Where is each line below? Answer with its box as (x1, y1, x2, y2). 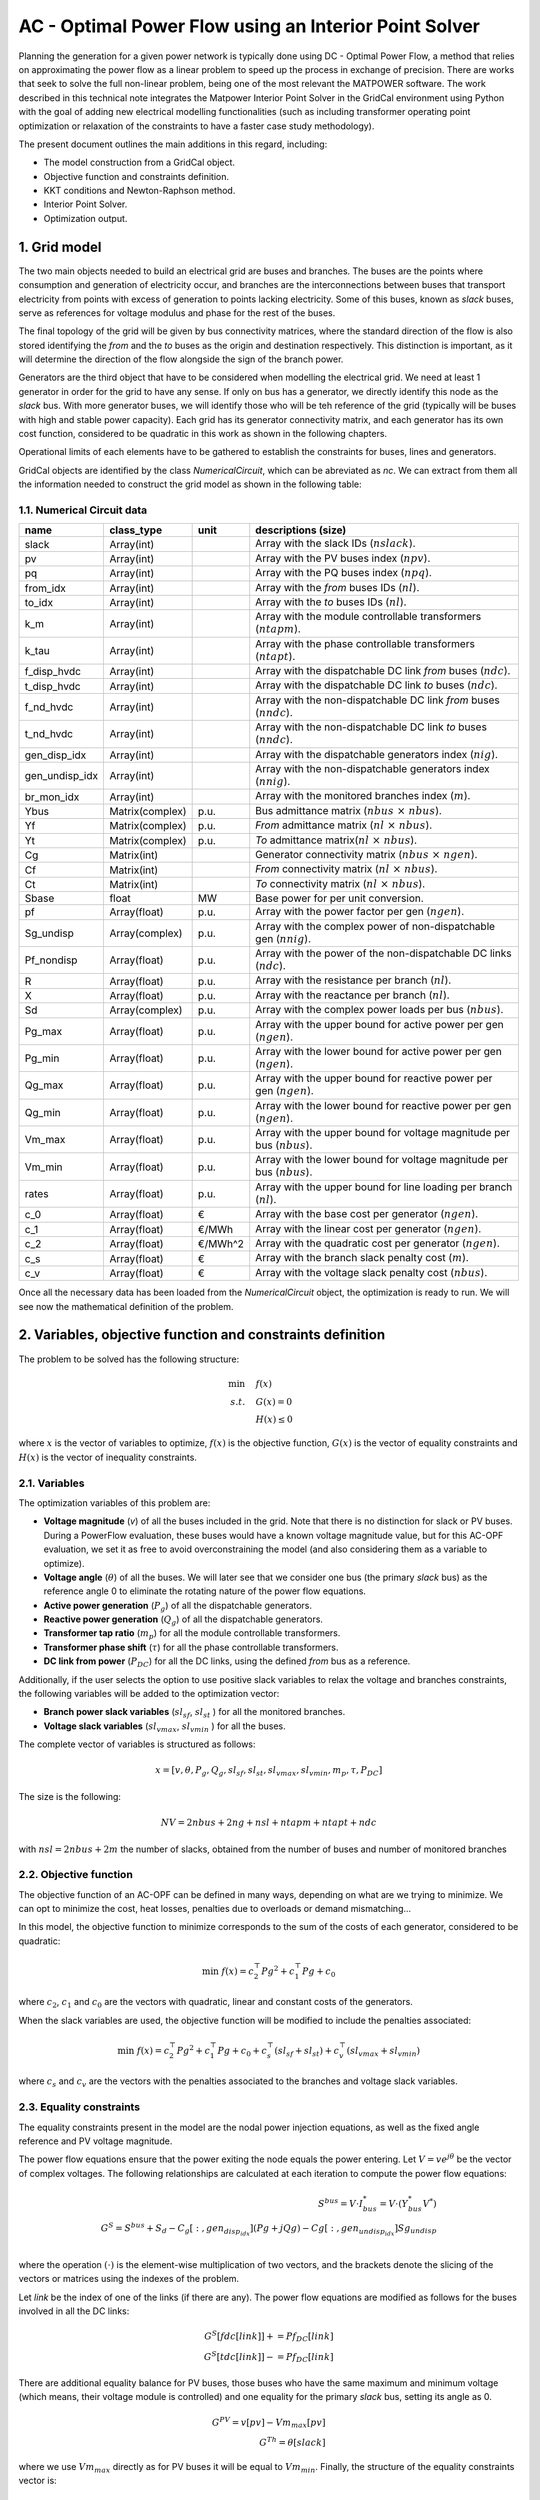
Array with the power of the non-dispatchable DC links (255, 946, 512, 960)
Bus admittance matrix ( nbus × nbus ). (255, 803, 442, 817)
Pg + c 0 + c (217, 2045, 268, 2059)
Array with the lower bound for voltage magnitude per (255, 1153, 509, 1167)
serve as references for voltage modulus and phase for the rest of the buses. (18, 306, 336, 319)
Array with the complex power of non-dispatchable (255, 919, 495, 933)
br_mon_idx (24, 790, 80, 804)
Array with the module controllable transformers (255, 610, 482, 624)
